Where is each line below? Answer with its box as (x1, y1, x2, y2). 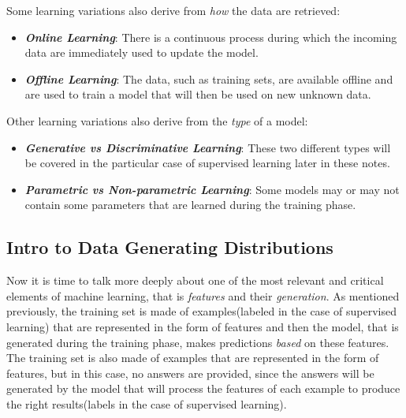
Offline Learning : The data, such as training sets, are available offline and (24, 70, 393, 87)
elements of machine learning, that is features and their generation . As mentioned (6, 287, 400, 304)
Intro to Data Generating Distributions (6, 235, 333, 259)
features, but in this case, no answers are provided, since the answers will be (6, 364, 374, 381)
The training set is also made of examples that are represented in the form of (6, 349, 379, 366)
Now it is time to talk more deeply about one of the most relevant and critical (6, 272, 384, 289)
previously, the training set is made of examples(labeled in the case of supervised (6, 303, 397, 319)
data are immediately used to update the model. (24, 44, 259, 61)
